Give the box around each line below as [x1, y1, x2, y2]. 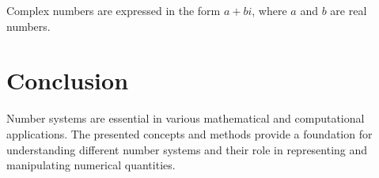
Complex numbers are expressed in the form [6, 2, 221, 18]
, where [252, 2, 287, 18]
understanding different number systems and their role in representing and [6, 141, 368, 157]
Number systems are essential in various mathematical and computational [6, 110, 365, 127]
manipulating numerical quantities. [6, 157, 176, 173]
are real [330, 2, 367, 18]
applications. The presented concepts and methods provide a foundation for [6, 125, 373, 142]
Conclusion [6, 64, 129, 97]
